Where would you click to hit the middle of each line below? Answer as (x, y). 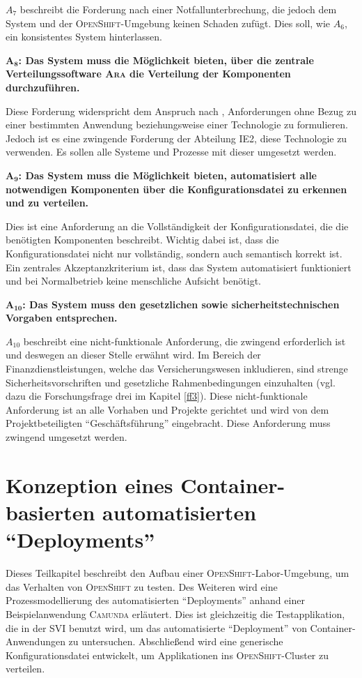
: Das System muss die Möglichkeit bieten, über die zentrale (166, 60)
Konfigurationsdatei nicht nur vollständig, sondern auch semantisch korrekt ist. (174, 253)
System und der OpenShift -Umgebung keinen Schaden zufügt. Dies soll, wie (168, 23)
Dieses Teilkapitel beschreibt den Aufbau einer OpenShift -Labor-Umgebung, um (178, 573)
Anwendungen (36, 641)
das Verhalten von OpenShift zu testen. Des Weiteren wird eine (142, 586)
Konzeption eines (89, 484)
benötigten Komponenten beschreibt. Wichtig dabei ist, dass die (142, 240)
